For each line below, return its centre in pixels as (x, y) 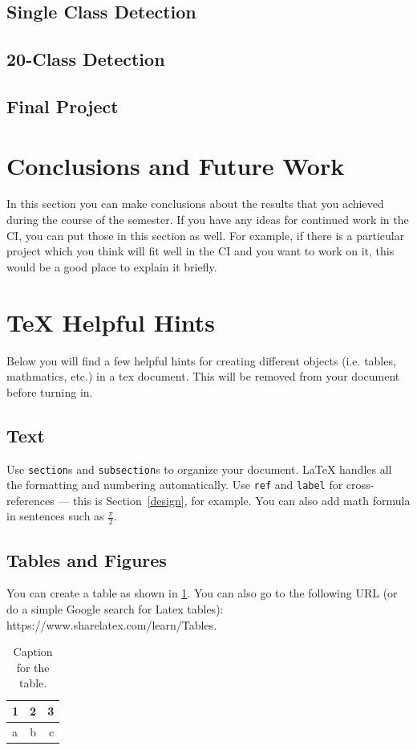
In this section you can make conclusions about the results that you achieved (195, 204)
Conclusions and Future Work (176, 165)
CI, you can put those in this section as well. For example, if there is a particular (206, 235)
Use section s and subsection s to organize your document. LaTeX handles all (199, 469)
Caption (33, 652)
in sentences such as (55, 516)
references (30, 500)
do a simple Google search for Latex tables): (115, 609)
